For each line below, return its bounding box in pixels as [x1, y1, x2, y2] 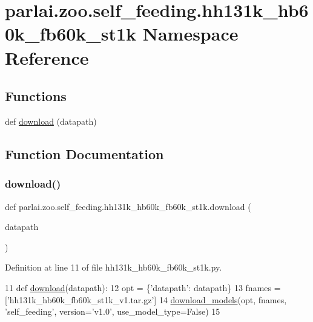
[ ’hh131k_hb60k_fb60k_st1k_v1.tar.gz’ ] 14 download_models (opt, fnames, [5, 293, 287, 306]
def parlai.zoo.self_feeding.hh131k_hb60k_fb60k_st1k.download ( [5, 200, 251, 212]
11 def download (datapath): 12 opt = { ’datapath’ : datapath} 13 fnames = [5, 281, 281, 294]
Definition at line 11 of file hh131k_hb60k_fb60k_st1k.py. [5, 261, 222, 274]
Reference [5, 45, 89, 70]
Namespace [142, 21, 239, 46]
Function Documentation [5, 144, 164, 163]
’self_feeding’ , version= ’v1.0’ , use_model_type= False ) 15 [5, 305, 220, 318]
